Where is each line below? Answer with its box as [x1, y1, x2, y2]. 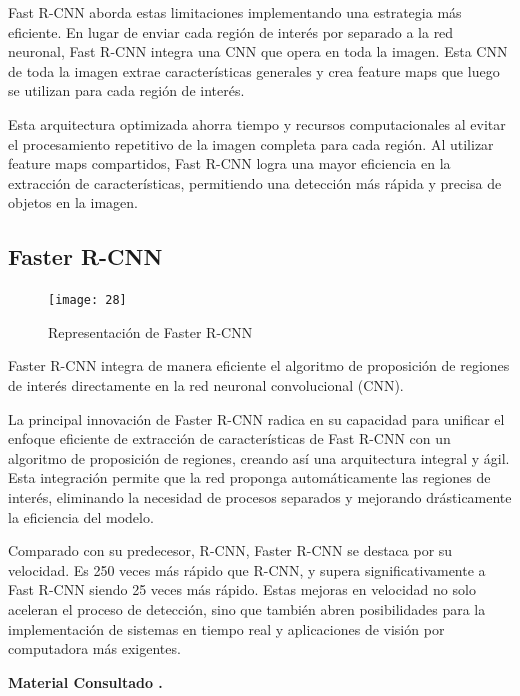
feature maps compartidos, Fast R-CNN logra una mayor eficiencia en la [8, 153, 451, 174]
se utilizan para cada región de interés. [8, 80, 245, 101]
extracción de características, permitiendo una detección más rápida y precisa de [8, 172, 502, 193]
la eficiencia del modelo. [8, 506, 154, 527]
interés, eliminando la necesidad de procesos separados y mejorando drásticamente [8, 486, 512, 507]
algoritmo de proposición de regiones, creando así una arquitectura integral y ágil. [8, 447, 510, 468]
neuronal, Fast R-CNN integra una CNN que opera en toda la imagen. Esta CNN [8, 41, 508, 62]
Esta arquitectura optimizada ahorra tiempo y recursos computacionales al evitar [8, 113, 506, 134]
